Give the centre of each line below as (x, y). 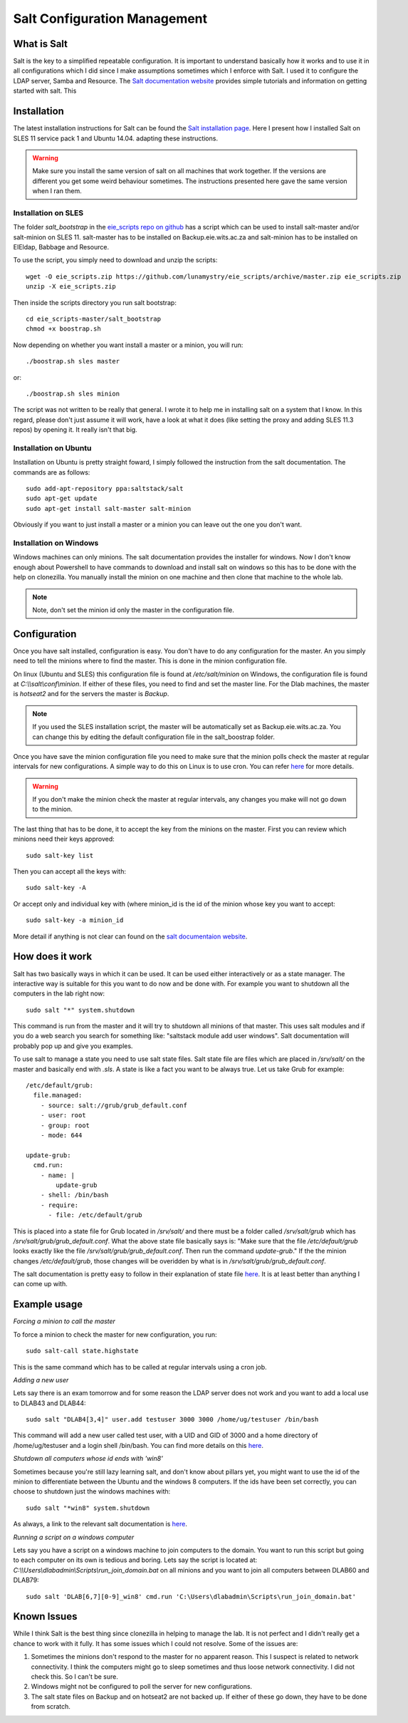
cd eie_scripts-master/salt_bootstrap (94, 319)
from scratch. (51, 1707)
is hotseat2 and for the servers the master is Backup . (91, 694)
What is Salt (40, 44)
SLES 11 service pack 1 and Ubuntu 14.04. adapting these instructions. (116, 138)
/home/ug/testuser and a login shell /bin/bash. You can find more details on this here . (138, 1445)
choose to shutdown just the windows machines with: (92, 1491)
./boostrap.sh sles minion (73, 393)
